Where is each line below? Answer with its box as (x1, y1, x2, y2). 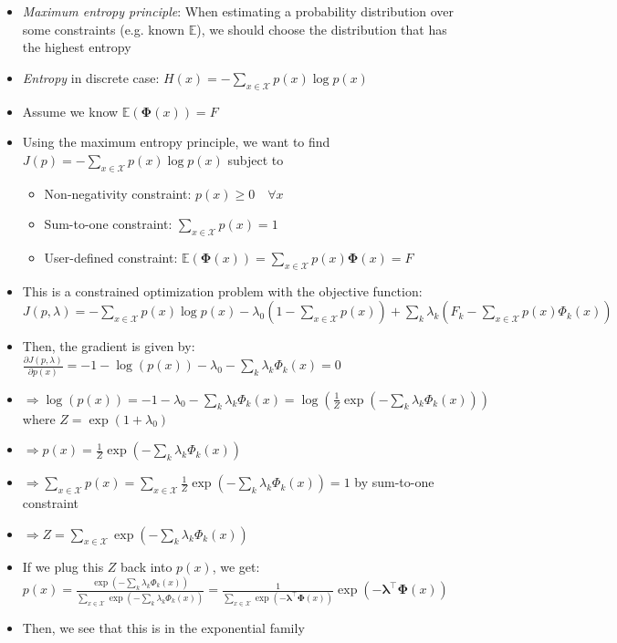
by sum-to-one (354, 472, 434, 492)
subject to (227, 150, 284, 169)
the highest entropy (22, 37, 131, 57)
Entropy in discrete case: (22, 67, 160, 87)
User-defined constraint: (44, 247, 178, 266)
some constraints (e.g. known (22, 19, 184, 38)
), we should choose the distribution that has (196, 19, 447, 38)
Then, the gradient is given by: (22, 337, 195, 356)
